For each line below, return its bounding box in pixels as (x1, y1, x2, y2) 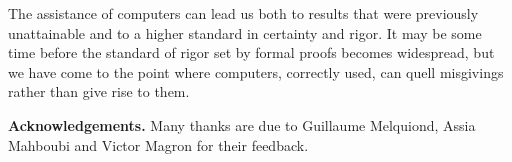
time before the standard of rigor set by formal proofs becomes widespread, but (8, 42, 495, 63)
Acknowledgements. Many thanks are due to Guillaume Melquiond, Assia (8, 114, 476, 135)
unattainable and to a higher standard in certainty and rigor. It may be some (8, 22, 482, 43)
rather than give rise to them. (8, 81, 190, 102)
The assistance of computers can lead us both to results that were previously (8, 3, 479, 23)
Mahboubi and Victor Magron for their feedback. (8, 134, 309, 155)
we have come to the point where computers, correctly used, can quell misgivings (8, 61, 504, 82)
